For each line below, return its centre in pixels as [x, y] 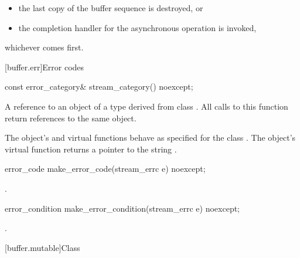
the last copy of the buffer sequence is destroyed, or [111, 8]
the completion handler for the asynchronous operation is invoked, [137, 27]
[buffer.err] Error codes [45, 67]
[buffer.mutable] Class [42, 247]
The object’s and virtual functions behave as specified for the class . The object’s [150, 138]
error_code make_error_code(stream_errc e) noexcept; [105, 169]
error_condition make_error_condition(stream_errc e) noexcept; [122, 208]
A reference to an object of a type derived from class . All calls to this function [146, 106]
